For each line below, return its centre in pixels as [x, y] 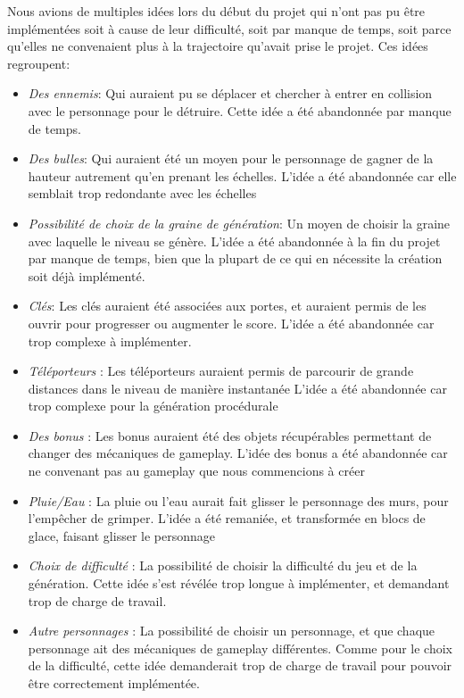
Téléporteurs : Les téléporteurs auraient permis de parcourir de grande [221, 371]
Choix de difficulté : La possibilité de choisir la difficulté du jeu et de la [223, 565]
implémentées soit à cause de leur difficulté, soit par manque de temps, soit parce [229, 28]
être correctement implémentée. [114, 683]
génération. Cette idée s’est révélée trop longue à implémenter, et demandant [239, 583]
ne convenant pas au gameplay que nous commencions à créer [196, 471]
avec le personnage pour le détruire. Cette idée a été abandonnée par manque [240, 110]
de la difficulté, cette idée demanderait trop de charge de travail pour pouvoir [240, 665]
